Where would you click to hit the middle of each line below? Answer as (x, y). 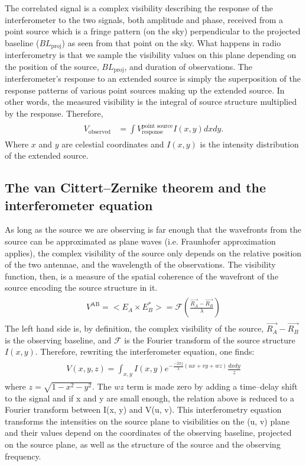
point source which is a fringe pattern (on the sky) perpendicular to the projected (153, 31)
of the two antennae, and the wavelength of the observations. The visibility (140, 264)
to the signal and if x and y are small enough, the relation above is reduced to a (149, 398)
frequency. (23, 456)
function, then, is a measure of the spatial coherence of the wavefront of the (142, 276)
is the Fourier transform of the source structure (210, 340)
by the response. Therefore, (54, 113)
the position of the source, (52, 66)
